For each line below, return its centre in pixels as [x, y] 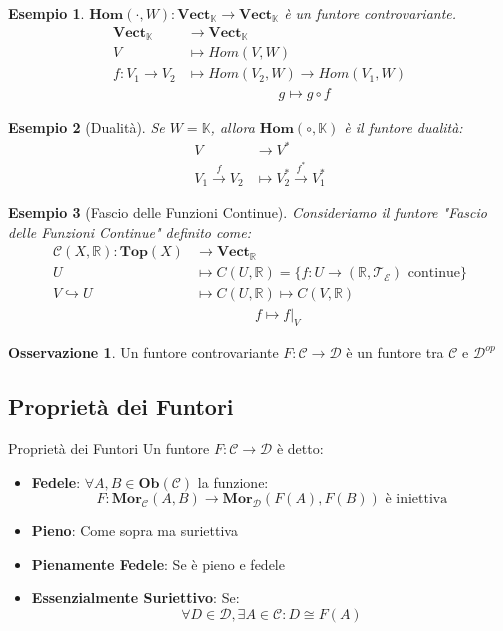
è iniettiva [416, 499]
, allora [232, 127]
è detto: [300, 448]
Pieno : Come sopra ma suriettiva [134, 530]
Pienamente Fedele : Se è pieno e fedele [158, 563]
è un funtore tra [395, 352]
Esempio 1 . [46, 13]
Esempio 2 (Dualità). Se [86, 127]
